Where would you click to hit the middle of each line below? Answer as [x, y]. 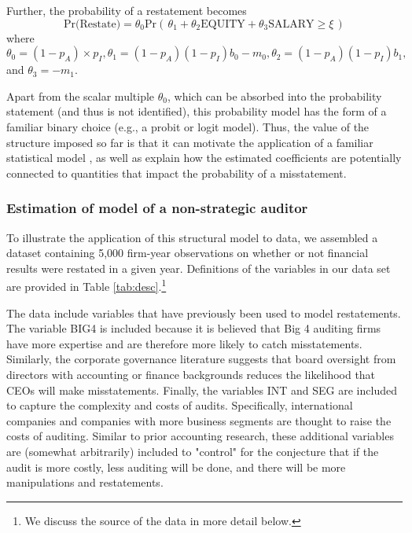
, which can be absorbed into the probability [274, 96]
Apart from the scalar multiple [81, 96]
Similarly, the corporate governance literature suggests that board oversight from [201, 359]
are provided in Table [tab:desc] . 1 [86, 285]
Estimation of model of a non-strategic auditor [157, 208]
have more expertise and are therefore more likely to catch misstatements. [184, 343]
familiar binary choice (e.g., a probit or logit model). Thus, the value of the [188, 126]
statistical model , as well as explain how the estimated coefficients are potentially [204, 158]
